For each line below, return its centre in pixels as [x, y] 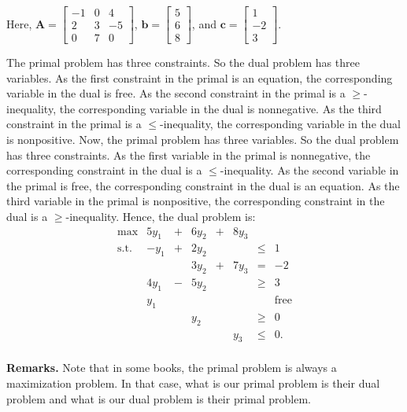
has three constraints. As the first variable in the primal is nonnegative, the [189, 154]
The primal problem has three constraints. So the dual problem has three [183, 63]
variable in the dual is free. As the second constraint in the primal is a [176, 93]
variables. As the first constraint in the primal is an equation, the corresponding [200, 77]
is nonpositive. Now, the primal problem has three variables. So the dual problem [203, 140]
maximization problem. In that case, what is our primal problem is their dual [193, 383]
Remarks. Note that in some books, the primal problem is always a [172, 368]
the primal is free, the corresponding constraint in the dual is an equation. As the [203, 185]
